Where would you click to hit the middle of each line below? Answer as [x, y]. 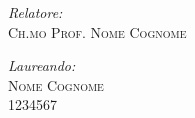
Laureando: [42, 65]
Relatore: [35, 12]
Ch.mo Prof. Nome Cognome [97, 31]
